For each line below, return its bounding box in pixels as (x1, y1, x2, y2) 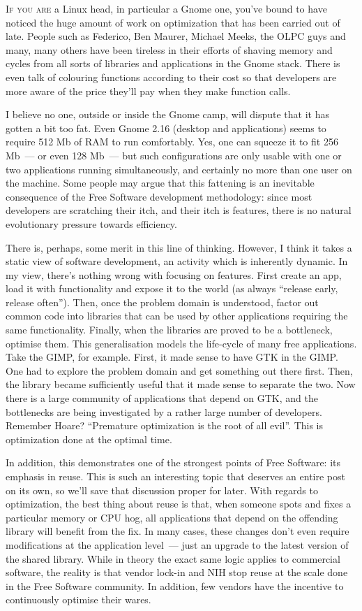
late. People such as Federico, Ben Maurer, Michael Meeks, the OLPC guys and (6, 29, 346, 43)
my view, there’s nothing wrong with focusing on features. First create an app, (6, 267, 342, 282)
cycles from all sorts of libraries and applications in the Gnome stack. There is (6, 56, 340, 71)
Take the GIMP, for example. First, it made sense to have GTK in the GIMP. (6, 350, 338, 364)
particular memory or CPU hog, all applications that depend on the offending (6, 510, 338, 524)
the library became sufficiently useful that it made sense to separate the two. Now (6, 377, 356, 391)
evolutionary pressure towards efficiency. (6, 216, 177, 231)
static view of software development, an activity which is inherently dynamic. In (6, 254, 348, 268)
